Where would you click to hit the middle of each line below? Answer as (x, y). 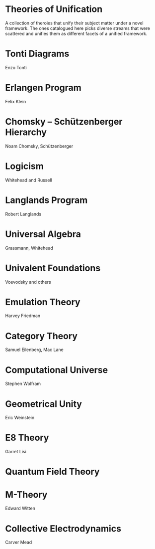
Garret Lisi (16, 452)
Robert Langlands (23, 214)
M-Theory (26, 494)
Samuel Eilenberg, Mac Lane (34, 350)
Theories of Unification (54, 9)
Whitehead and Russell (29, 180)
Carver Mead (19, 543)
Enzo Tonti (16, 67)
